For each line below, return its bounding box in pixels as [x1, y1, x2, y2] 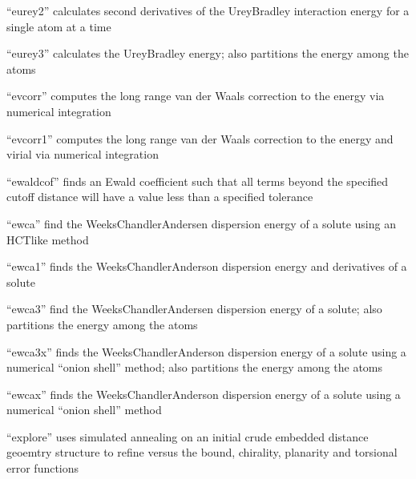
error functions [6, 460, 79, 477]
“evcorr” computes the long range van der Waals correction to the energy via [6, 87, 385, 104]
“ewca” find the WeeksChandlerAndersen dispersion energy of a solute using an [6, 215, 396, 231]
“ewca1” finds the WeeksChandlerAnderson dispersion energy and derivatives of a [6, 258, 407, 275]
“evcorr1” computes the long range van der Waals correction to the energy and [6, 130, 394, 147]
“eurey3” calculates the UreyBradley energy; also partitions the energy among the [6, 45, 409, 62]
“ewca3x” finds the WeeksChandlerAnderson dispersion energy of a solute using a [6, 343, 406, 360]
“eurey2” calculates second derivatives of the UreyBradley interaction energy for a [6, 2, 410, 18]
